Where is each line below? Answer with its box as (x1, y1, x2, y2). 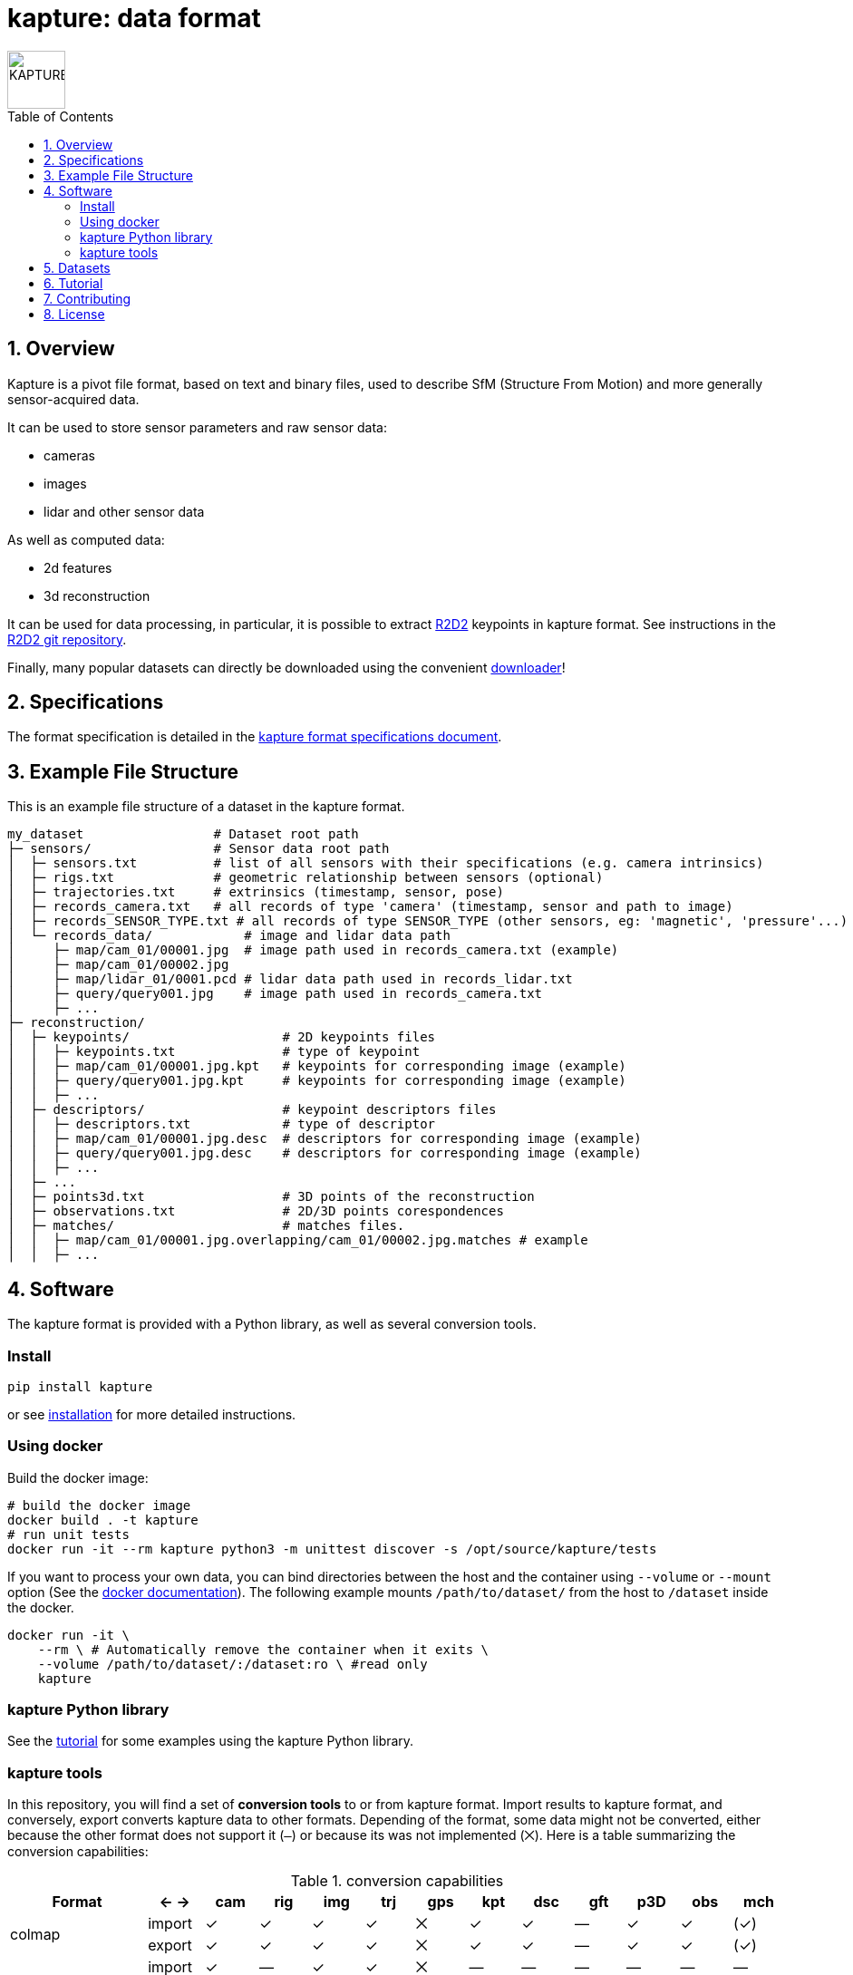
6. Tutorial (44, 275, 103, 291)
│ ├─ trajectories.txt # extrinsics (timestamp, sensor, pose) (7, 885, 504, 900)
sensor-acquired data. (7, 391, 140, 407)
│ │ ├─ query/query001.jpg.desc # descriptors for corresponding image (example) (7, 1146, 642, 1161)
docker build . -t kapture (7, 1512, 199, 1527)
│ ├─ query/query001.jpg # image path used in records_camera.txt (7, 986, 543, 1002)
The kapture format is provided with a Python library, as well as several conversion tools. (7, 1316, 537, 1332)
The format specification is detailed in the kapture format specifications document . (7, 729, 502, 745)
